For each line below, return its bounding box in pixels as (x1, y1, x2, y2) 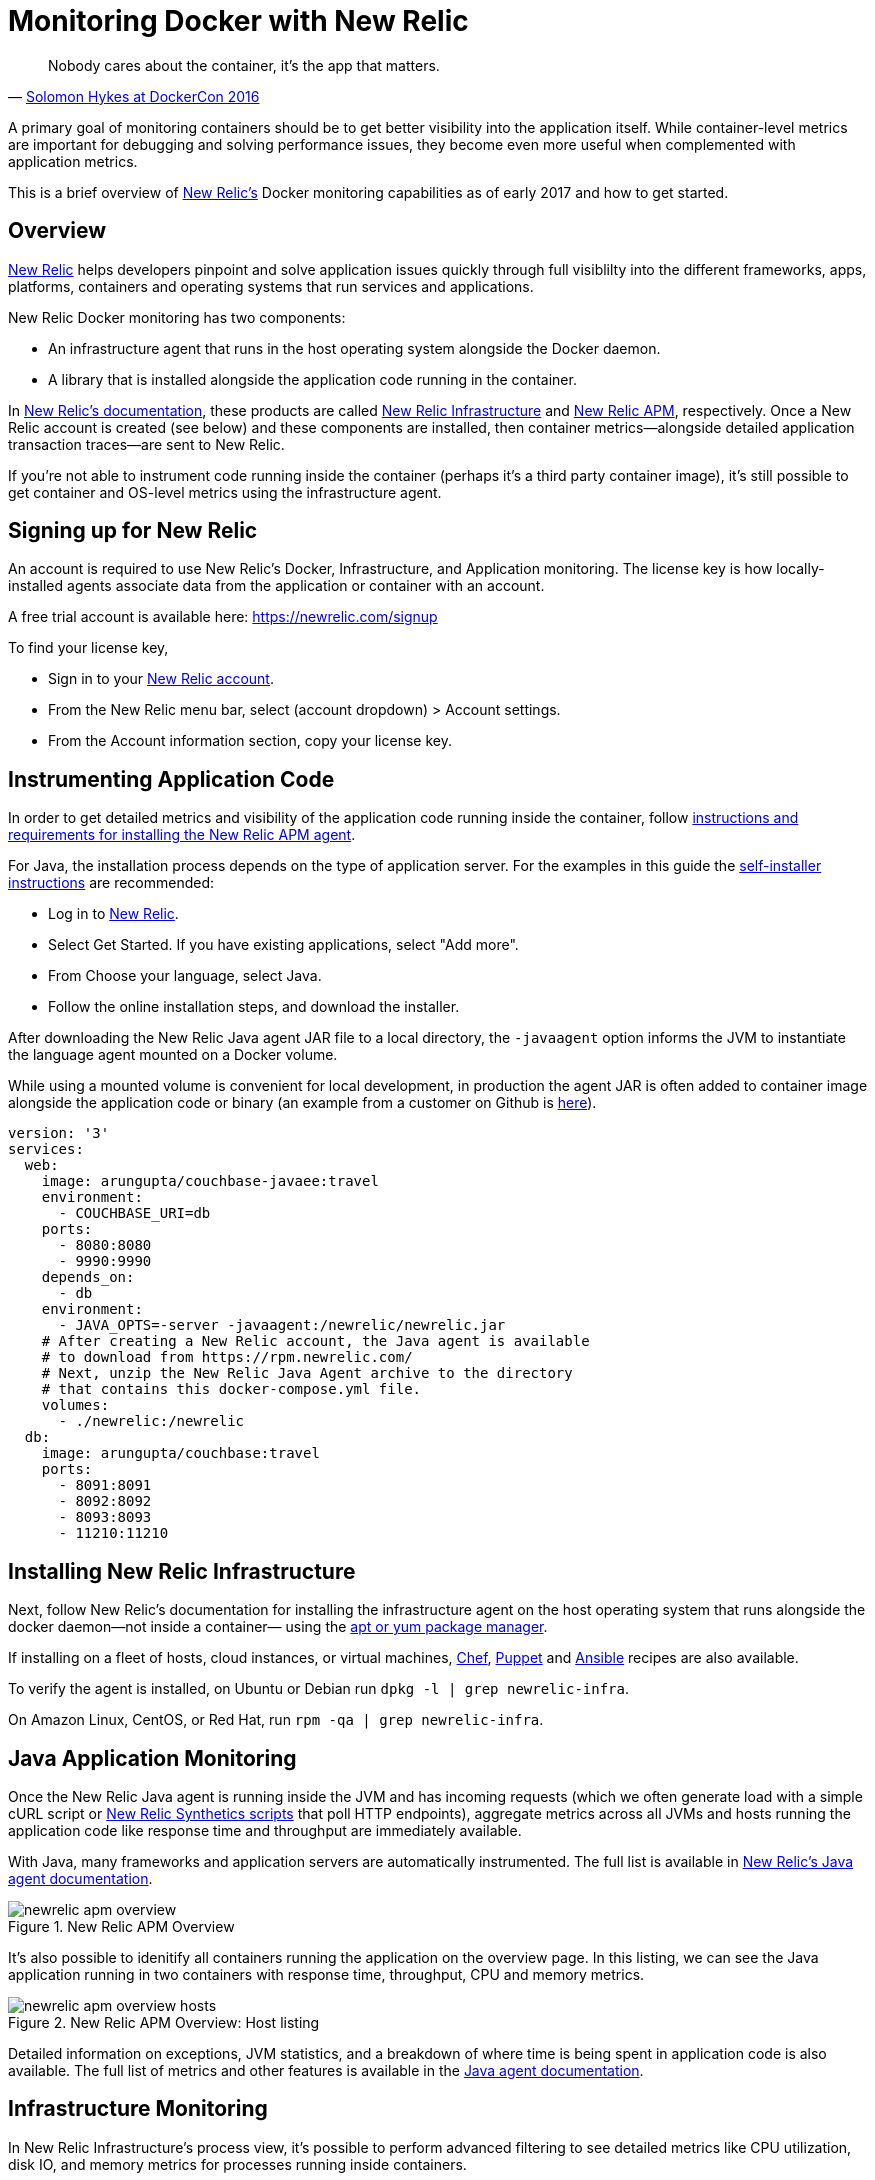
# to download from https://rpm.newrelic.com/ (41, 1349, 413, 1366)
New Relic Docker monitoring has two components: (8, 308, 346, 326)
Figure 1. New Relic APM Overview (8, 1917, 235, 1935)
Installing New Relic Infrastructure (8, 1558, 356, 1584)
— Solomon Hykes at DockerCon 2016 (8, 87, 260, 105)
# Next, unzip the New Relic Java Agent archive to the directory (41, 1365, 573, 1382)
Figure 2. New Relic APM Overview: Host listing (8, 2013, 320, 2031)
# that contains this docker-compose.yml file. (41, 1381, 422, 1398)
